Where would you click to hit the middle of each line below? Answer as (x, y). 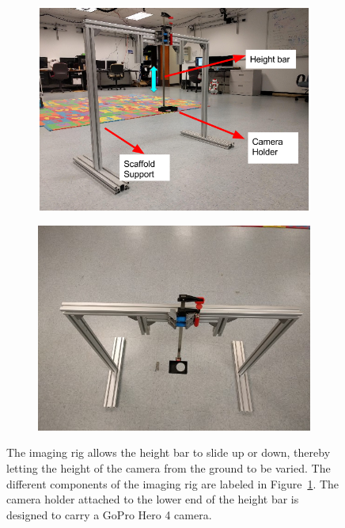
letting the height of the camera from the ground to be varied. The (169, 467)
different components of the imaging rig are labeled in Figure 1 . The (173, 483)
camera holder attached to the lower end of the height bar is (153, 499)
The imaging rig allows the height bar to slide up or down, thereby (169, 452)
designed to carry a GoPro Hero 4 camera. (109, 514)
